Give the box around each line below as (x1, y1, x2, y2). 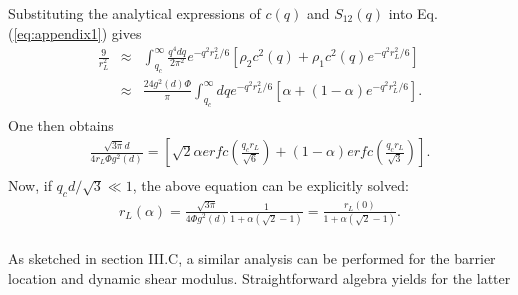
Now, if (8, 175, 52, 196)
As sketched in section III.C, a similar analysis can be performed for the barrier (8, 248, 496, 269)
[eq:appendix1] (13, 22, 102, 43)
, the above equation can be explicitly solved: (132, 175, 409, 196)
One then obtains (8, 114, 114, 135)
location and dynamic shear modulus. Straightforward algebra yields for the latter (8, 267, 511, 288)
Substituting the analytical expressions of (8, 3, 261, 23)
